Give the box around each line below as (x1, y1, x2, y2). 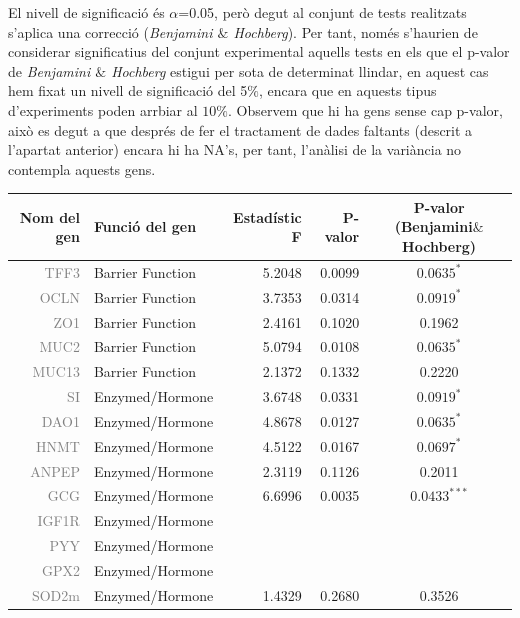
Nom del (19, 206, 80, 227)
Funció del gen (93, 216, 197, 237)
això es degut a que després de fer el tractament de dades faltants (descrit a (8, 119, 473, 140)
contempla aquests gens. (8, 158, 156, 179)
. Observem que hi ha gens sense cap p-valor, (228, 99, 503, 120)
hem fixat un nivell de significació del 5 (8, 80, 248, 101)
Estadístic (233, 206, 302, 227)
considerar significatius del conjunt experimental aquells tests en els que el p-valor (8, 41, 510, 62)
